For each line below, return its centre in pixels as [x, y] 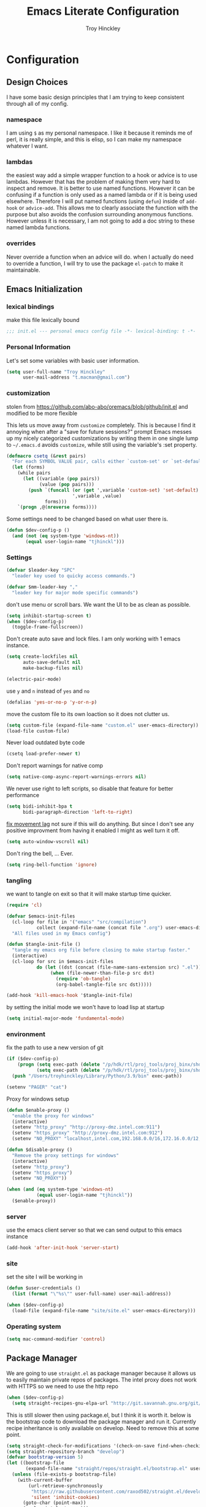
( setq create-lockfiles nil [42, 657]
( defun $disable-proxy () [39, 1150]
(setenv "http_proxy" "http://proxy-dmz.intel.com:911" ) [86, 1127]
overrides [21, 243]
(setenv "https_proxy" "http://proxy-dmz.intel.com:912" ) [88, 1133]
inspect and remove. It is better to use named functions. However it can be [101, 188]
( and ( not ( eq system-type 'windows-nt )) [66, 536]
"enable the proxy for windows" [53, 1116]
